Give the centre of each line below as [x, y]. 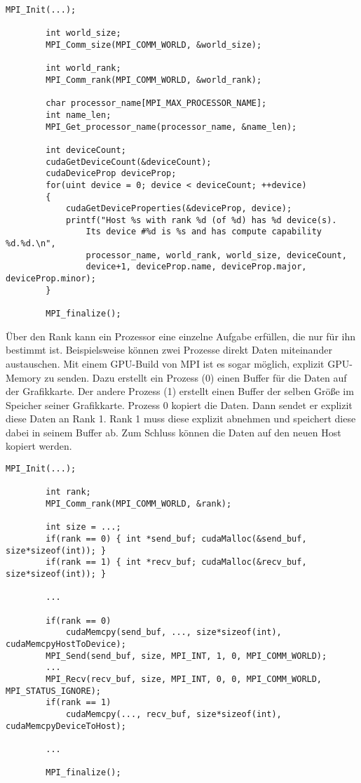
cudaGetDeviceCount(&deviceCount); [129, 162]
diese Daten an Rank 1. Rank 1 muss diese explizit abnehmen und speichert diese [181, 419]
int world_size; [83, 33]
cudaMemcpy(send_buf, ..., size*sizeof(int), [173, 633]
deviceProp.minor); [51, 279]
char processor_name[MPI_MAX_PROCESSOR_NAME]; [156, 103]
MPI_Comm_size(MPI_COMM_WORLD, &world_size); [154, 45]
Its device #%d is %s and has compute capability [204, 232]
